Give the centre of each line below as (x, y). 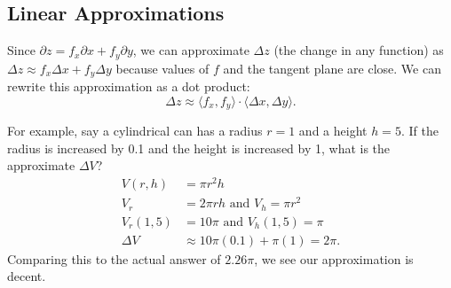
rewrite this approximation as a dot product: (129, 86)
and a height (333, 131)
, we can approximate (191, 50)
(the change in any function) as (359, 50)
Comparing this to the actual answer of (114, 258)
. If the (419, 131)
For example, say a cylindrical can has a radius (135, 131)
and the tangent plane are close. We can (332, 68)
